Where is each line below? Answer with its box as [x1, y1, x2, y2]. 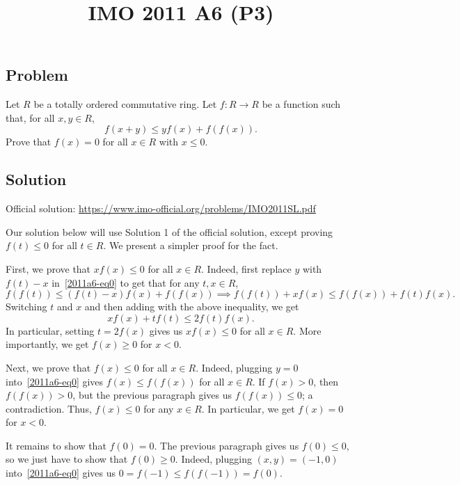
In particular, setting [6, 323, 95, 337]
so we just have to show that [6, 452, 128, 466]
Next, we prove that [6, 360, 91, 374]
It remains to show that [6, 438, 106, 452]
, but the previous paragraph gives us [72, 388, 232, 402]
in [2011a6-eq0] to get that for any [51, 275, 200, 289]
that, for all [6, 110, 55, 125]
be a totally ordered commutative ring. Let [33, 97, 217, 111]
